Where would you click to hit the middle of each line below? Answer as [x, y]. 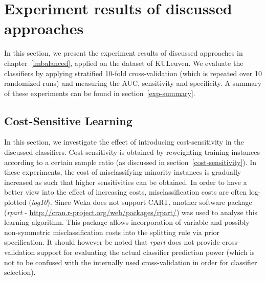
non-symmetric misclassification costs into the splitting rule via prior [112, 232]
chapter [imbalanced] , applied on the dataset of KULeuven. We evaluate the [124, 63]
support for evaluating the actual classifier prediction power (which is [146, 252]
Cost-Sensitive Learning [68, 120]
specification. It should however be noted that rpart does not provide [112, 242]
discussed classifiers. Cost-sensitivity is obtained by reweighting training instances [132, 152]
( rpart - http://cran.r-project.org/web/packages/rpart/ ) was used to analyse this [131, 212]
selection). [20, 272]
